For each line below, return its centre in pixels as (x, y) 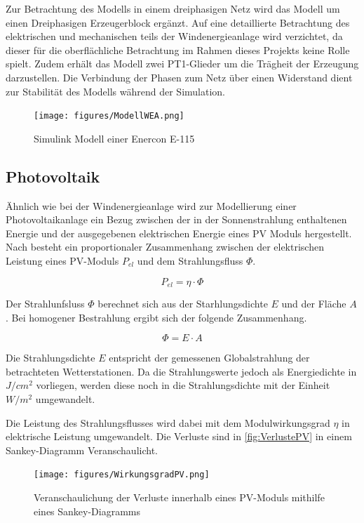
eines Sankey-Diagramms (87, 511)
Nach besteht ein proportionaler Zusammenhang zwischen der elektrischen (165, 247)
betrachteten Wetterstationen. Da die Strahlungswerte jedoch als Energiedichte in (181, 371)
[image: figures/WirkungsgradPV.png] (122, 475)
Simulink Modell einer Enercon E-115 (114, 138)
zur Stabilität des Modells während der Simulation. (115, 91)
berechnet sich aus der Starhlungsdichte (183, 304)
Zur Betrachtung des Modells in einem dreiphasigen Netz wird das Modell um (173, 8)
